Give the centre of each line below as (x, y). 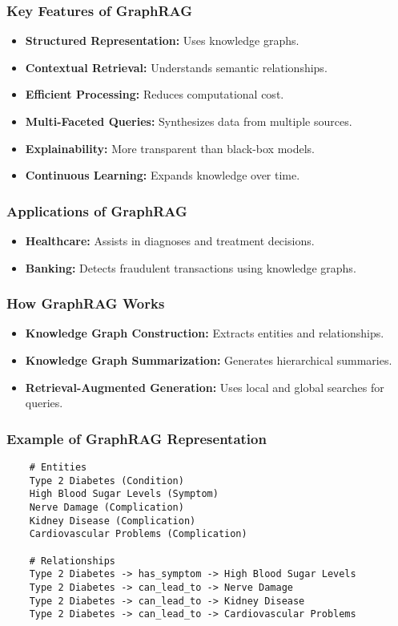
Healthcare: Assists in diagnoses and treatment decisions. (170, 240)
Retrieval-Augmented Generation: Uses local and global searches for (205, 387)
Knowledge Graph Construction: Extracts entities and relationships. (205, 333)
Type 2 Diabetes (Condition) (107, 481)
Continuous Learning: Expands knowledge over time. (163, 175)
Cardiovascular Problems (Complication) (138, 534)
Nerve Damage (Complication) (107, 507)
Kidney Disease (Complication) (113, 521)
